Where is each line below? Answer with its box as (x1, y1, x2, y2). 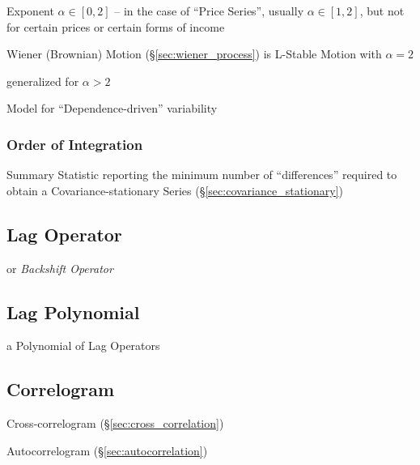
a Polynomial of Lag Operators (6, 337, 160, 354)
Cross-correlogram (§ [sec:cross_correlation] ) (6, 415, 224, 432)
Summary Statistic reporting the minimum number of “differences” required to (6, 166, 397, 183)
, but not (359, 2, 405, 19)
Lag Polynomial (6, 299, 140, 324)
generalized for (6, 72, 79, 89)
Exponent (6, 2, 54, 19)
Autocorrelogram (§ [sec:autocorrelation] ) (6, 442, 208, 459)
